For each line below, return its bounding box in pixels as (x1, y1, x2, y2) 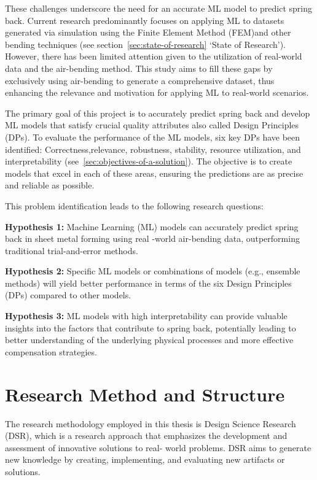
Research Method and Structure (5, 381, 285, 406)
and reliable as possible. (5, 179, 95, 192)
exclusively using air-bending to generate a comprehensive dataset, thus (5, 74, 275, 87)
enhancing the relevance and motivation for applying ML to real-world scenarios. (5, 86, 309, 99)
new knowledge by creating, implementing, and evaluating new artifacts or (5, 453, 285, 466)
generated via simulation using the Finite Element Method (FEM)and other (5, 26, 291, 39)
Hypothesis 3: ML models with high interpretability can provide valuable (5, 309, 288, 322)
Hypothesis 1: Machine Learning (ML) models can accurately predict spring (5, 220, 299, 233)
